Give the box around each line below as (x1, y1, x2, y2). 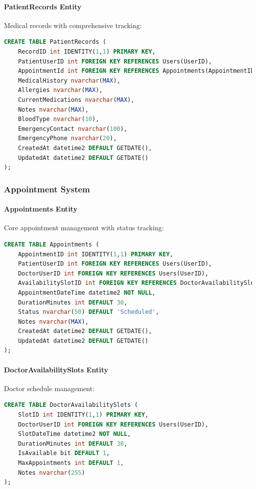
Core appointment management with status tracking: (4, 222, 164, 233)
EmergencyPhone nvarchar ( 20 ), (18, 135, 117, 142)
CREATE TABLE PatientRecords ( (4, 38, 106, 46)
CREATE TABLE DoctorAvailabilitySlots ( (4, 401, 138, 409)
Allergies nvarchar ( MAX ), (18, 87, 103, 94)
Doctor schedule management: (4, 383, 95, 393)
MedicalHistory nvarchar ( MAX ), (18, 77, 121, 84)
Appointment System (4, 183, 90, 195)
